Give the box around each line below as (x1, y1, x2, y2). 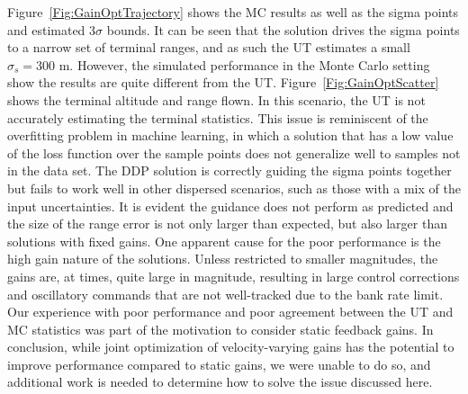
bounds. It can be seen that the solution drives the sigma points (106, 20, 460, 39)
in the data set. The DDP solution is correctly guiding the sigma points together (7, 161, 452, 180)
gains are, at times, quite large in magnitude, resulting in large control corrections (7, 266, 460, 285)
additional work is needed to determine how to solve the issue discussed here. (7, 372, 433, 391)
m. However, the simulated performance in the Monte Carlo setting (58, 55, 430, 74)
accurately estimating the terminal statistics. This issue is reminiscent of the (7, 108, 428, 127)
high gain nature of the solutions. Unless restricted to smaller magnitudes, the (7, 249, 438, 268)
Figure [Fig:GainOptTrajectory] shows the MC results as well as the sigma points (7, 3, 458, 21)
